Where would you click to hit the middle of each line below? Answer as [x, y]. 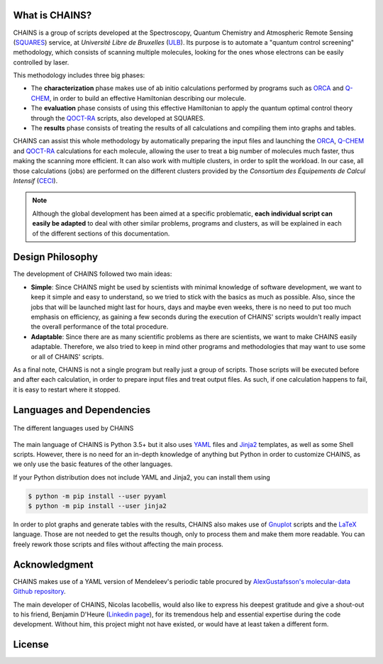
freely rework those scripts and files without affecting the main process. [118, 544]
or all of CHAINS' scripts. [67, 356]
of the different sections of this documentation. [101, 233]
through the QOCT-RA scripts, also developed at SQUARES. [118, 118]
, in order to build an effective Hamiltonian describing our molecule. [148, 98]
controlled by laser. [41, 62]
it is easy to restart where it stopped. [67, 389]
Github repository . [40, 592]
